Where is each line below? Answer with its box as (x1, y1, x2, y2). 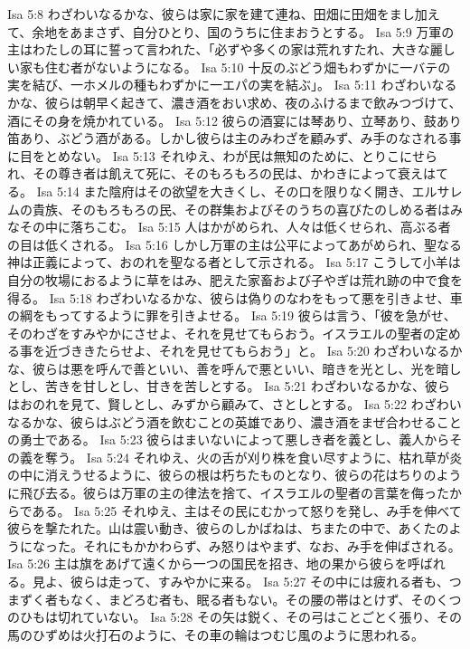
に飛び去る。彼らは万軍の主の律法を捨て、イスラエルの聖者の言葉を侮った (7, 483, 449, 502)
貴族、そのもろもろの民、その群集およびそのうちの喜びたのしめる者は (32, 199, 450, 218)
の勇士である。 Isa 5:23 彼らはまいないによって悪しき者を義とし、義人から (7, 430, 450, 449)
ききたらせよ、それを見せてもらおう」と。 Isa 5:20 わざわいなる (70, 341, 450, 360)
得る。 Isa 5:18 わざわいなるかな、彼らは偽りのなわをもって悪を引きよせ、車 (7, 288, 463, 307)
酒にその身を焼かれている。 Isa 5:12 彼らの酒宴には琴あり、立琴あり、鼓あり (7, 110, 462, 129)
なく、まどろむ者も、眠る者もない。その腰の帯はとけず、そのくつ (70, 589, 462, 608)
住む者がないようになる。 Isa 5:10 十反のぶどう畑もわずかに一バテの (44, 57, 451, 76)
